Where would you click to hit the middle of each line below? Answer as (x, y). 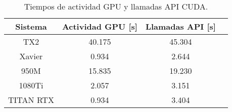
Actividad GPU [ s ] (100, 26)
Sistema (31, 26)
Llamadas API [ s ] (180, 26)
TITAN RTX (31, 100)
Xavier (31, 56)
